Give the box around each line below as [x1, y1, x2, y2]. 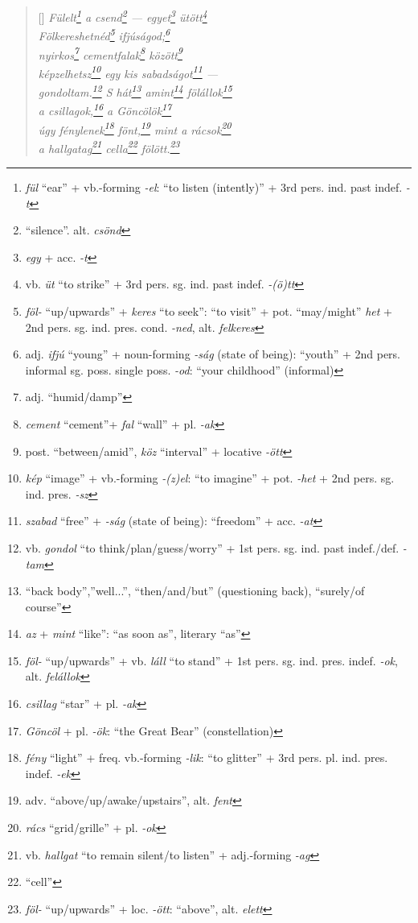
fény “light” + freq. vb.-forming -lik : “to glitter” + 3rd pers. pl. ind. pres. [25, 749, 388, 766]
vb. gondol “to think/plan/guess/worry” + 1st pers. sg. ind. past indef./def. [25, 539, 400, 556]
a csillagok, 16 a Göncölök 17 [38, 100, 172, 118]
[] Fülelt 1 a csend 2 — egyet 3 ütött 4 [38, 6, 207, 25]
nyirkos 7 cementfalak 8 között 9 [38, 43, 182, 63]
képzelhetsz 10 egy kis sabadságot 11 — [38, 62, 218, 81]
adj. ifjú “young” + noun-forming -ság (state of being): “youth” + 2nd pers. [25, 346, 401, 362]
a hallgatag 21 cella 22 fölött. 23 [38, 137, 180, 156]
